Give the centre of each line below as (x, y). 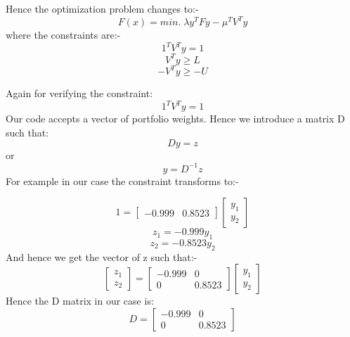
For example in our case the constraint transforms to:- (122, 180)
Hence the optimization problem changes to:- (102, 8)
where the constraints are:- (63, 35)
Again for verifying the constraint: (79, 93)
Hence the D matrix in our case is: (80, 301)
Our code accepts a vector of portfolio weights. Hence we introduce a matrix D (175, 119)
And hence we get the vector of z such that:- (102, 256)
